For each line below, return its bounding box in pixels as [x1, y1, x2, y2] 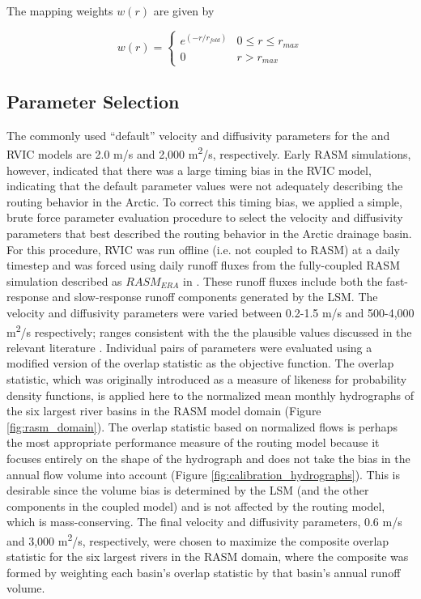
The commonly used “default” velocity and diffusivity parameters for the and [6, 126, 390, 143]
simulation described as [6, 272, 122, 289]
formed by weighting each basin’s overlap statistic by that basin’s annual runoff [6, 563, 401, 580]
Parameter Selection [6, 88, 180, 113]
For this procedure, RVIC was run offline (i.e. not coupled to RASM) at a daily [6, 240, 400, 257]
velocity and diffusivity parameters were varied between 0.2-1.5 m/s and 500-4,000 [6, 304, 415, 321]
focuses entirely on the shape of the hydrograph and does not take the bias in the [6, 449, 410, 466]
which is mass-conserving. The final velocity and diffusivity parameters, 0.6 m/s [6, 513, 402, 530]
